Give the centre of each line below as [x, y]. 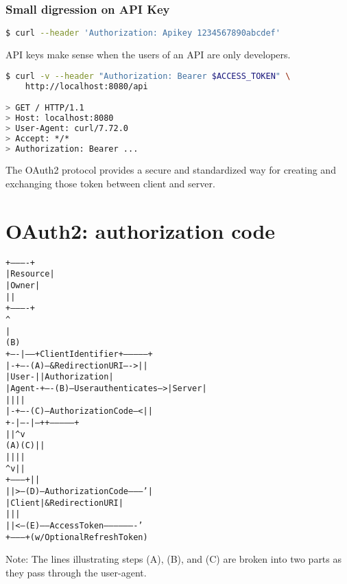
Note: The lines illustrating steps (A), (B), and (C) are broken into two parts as [174, 559]
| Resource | [30, 274]
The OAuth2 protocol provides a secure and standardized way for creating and [171, 170]
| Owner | [23, 286]
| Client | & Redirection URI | [64, 503]
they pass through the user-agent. [76, 572]
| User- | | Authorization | [60, 377]
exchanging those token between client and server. [110, 184]
